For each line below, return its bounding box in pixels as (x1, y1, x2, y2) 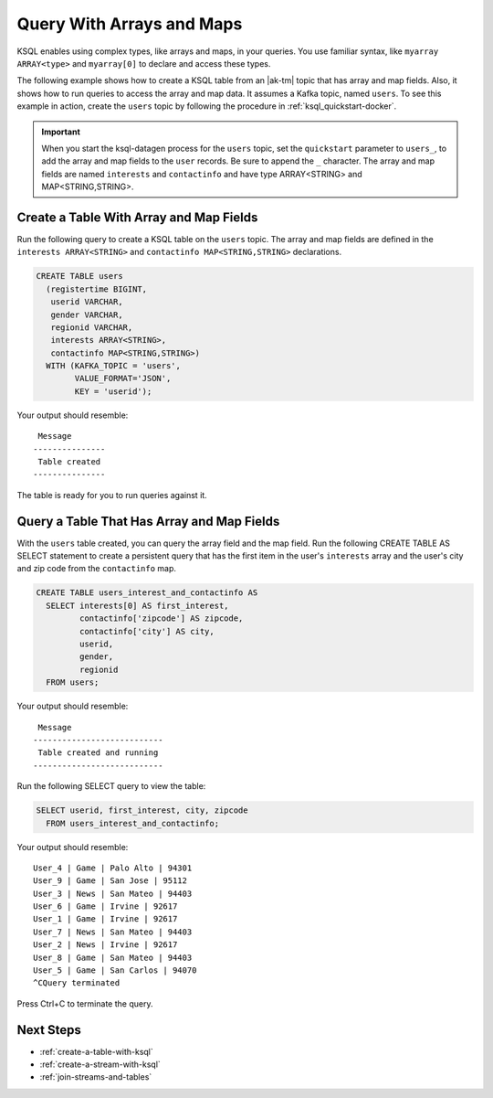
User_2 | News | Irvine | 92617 (33, 940, 178, 950)
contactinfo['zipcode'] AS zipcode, (79, 613, 244, 624)
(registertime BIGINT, (46, 283, 148, 294)
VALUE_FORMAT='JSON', (74, 373, 172, 384)
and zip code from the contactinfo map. (16, 563, 177, 574)
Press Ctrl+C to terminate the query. (16, 997, 153, 1009)
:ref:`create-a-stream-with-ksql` (39, 1059, 162, 1070)
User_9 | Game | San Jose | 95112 (33, 876, 187, 886)
